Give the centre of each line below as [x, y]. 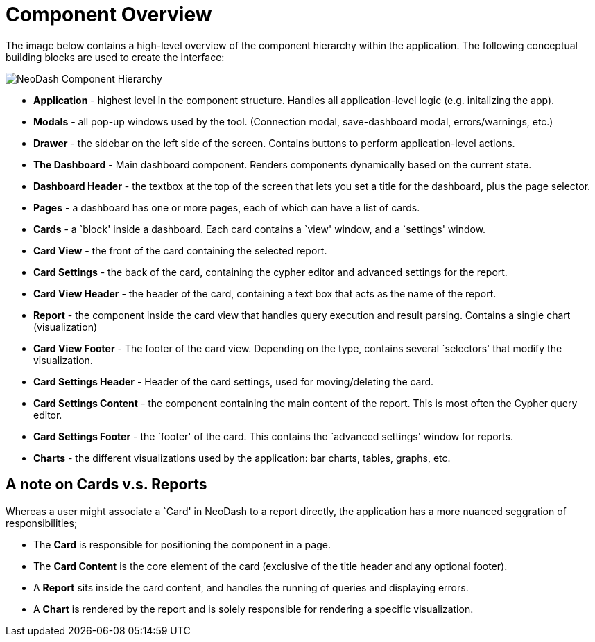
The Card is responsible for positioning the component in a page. [182, 544]
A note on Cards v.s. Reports [106, 485]
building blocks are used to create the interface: [115, 57]
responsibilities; [42, 523]
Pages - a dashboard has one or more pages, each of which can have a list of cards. [227, 207]
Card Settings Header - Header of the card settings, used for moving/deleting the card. [234, 381]
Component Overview [109, 15]
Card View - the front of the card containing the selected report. [180, 250]
